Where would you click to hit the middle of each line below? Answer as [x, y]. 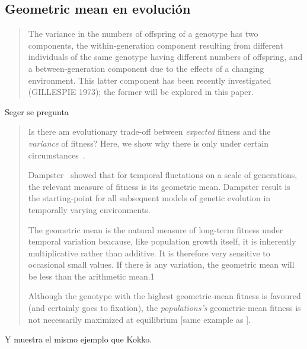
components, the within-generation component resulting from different [156, 45]
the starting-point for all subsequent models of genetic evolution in [149, 198]
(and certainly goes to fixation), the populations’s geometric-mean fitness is [164, 308]
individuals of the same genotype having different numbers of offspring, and [165, 57]
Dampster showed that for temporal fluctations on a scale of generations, [163, 175]
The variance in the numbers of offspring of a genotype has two [143, 34]
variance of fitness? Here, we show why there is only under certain [148, 143]
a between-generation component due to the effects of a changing [146, 68]
